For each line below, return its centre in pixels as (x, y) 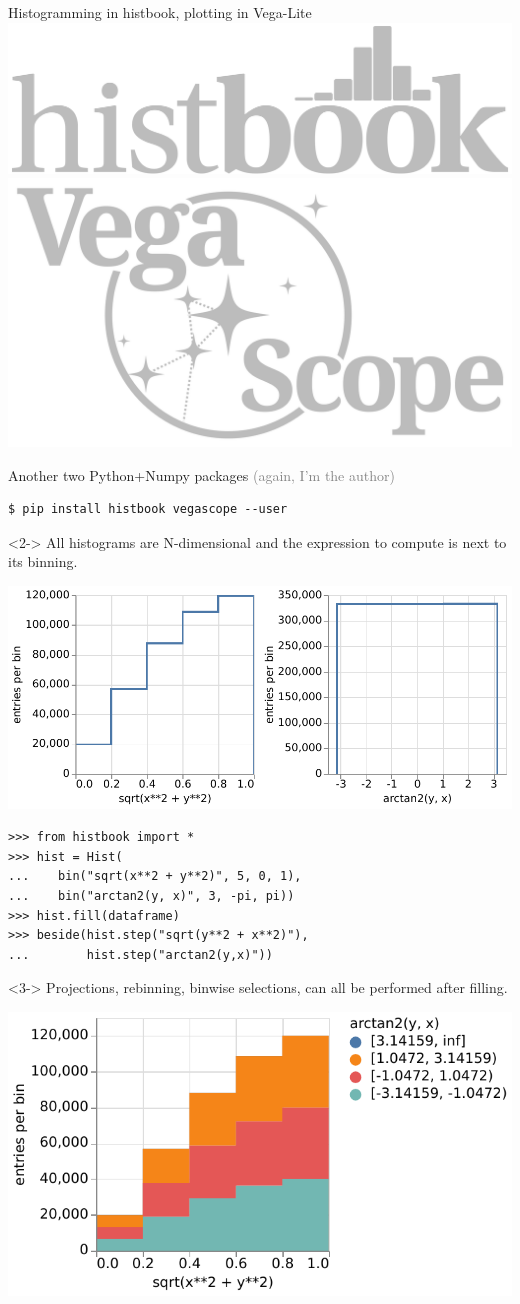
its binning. (43, 561)
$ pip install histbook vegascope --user (148, 509)
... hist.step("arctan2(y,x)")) (140, 954)
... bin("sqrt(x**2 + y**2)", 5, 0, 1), (155, 876)
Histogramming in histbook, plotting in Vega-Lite (160, 12)
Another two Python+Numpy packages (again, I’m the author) (201, 474)
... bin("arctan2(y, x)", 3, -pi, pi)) (151, 895)
